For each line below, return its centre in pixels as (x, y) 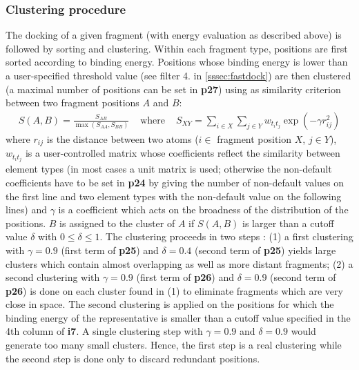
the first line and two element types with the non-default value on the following (174, 196)
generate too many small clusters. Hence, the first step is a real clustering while (174, 345)
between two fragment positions (72, 103)
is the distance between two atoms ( (123, 138)
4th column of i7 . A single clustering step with (104, 331)
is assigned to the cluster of (117, 223)
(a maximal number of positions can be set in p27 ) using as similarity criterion (173, 89)
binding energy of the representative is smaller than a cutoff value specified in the (178, 317)
